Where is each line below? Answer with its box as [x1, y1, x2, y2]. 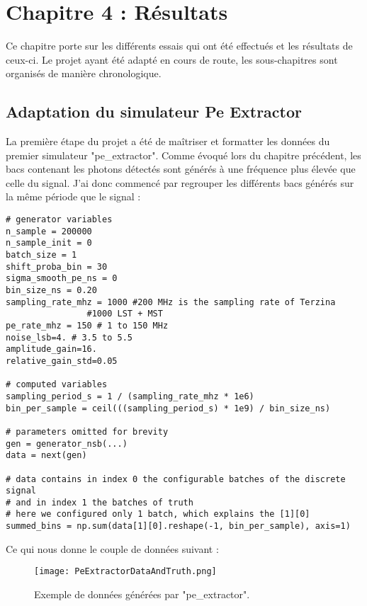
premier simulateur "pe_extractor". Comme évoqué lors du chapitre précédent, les [6, 147, 361, 162]
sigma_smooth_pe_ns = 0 [6, 273, 118, 284]
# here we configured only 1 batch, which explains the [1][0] [6, 509, 310, 520]
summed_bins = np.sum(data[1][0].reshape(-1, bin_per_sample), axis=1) [6, 521, 351, 532]
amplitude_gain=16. [6, 344, 97, 355]
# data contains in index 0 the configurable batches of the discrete [6, 474, 346, 484]
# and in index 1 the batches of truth [6, 497, 193, 508]
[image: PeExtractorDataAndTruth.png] [34, 566, 217, 577]
